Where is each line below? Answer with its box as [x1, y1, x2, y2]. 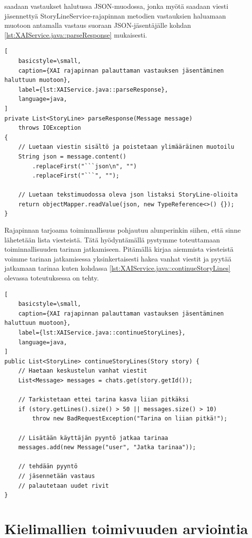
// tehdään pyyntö [18, 463, 78, 470]
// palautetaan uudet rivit [18, 482, 109, 489]
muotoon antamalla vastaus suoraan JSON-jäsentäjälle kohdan [4, 20, 191, 30]
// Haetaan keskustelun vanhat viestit [18, 367, 147, 375]
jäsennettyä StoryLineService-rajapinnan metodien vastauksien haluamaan [4, 10, 226, 20]
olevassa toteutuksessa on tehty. [4, 273, 99, 283]
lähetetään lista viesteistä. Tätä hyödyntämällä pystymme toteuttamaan [4, 234, 220, 244]
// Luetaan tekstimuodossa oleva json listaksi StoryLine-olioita [18, 191, 238, 199]
